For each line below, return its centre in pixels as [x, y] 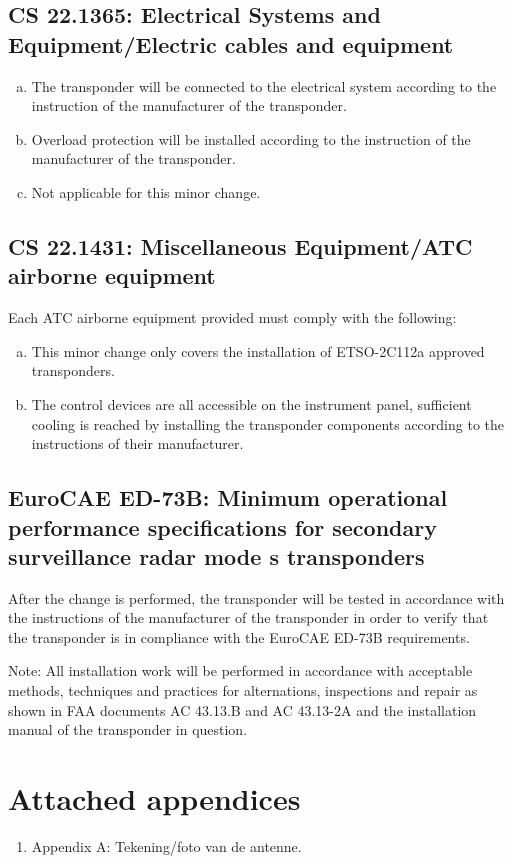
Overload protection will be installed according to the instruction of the [251, 138]
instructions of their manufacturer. [137, 443]
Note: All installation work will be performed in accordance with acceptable [240, 670]
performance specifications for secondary [222, 526]
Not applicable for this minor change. [146, 191]
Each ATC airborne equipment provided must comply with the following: [232, 317]
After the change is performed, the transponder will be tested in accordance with [256, 597]
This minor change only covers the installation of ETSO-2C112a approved [258, 350]
